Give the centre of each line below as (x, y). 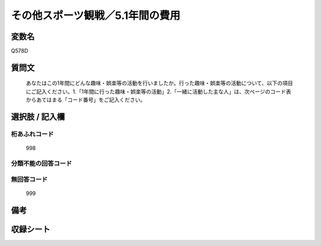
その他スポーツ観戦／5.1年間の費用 (96, 15)
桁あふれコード (32, 134)
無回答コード (29, 179)
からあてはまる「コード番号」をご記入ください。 (86, 100)
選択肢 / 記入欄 (38, 117)
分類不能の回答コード (42, 163)
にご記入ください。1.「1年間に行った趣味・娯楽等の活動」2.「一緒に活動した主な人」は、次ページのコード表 (158, 92)
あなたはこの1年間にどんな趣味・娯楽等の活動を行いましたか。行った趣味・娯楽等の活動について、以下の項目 (160, 83)
